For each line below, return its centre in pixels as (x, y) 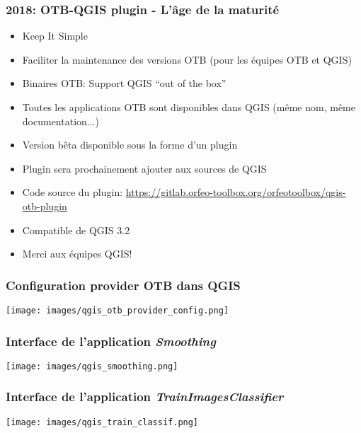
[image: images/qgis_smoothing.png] (92, 366)
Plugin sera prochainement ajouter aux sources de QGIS (144, 168)
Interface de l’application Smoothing (111, 341)
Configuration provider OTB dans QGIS (123, 285)
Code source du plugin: (73, 192)
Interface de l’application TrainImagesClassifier (145, 397)
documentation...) (61, 121)
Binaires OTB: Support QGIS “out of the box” (124, 83)
